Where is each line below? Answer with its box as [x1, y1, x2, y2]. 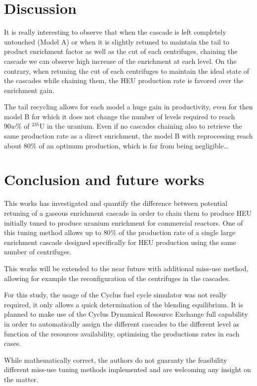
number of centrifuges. [4, 246, 72, 257]
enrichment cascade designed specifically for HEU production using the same [4, 237, 236, 247]
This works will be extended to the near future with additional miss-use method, [4, 263, 249, 273]
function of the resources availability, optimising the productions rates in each [4, 328, 240, 338]
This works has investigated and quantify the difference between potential [4, 198, 227, 208]
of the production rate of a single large [118, 227, 236, 238]
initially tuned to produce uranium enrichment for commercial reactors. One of [4, 217, 243, 228]
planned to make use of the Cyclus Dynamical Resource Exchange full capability [4, 309, 248, 319]
